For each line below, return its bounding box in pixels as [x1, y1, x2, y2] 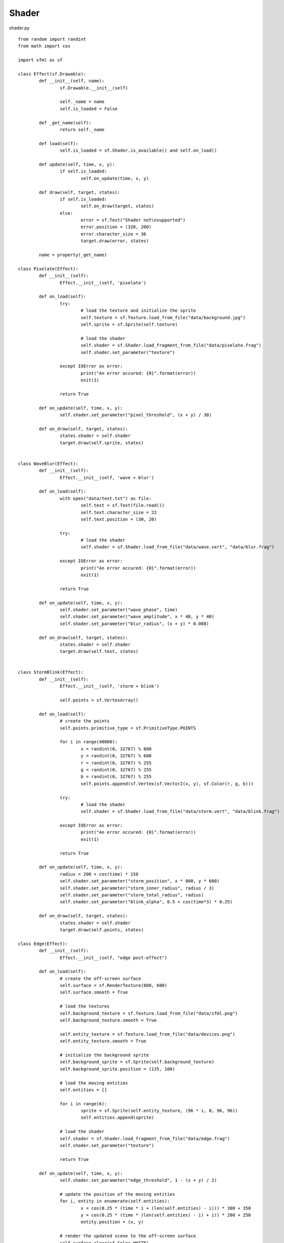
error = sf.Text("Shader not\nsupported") [80, 217, 186, 223]
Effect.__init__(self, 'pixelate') [60, 280, 146, 285]
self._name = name [60, 99, 105, 104]
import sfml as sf [18, 57, 63, 63]
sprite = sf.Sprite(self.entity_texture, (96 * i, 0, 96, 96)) [80, 1108, 238, 1114]
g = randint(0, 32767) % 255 [80, 767, 151, 773]
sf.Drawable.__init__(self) [60, 85, 129, 90]
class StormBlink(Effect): [18, 669, 84, 675]
